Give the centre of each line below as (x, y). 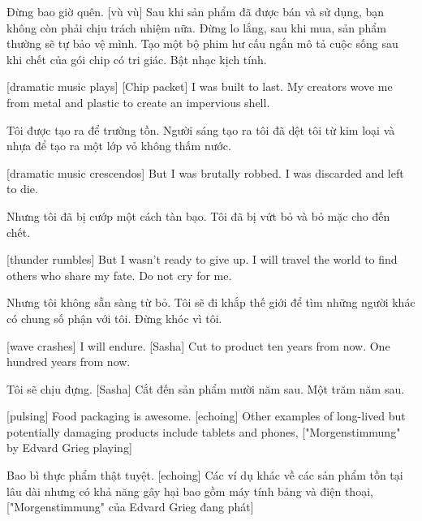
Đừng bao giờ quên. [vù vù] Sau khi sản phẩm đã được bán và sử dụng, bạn (196, 11)
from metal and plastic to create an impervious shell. (138, 102)
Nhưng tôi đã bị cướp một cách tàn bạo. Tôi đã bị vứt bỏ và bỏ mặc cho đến (198, 215)
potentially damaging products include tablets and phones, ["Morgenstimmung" (204, 431)
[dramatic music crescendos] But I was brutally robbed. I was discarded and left (205, 172)
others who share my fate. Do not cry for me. (119, 275)
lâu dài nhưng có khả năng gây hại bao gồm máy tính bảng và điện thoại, (190, 491)
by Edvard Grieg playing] (69, 448)
